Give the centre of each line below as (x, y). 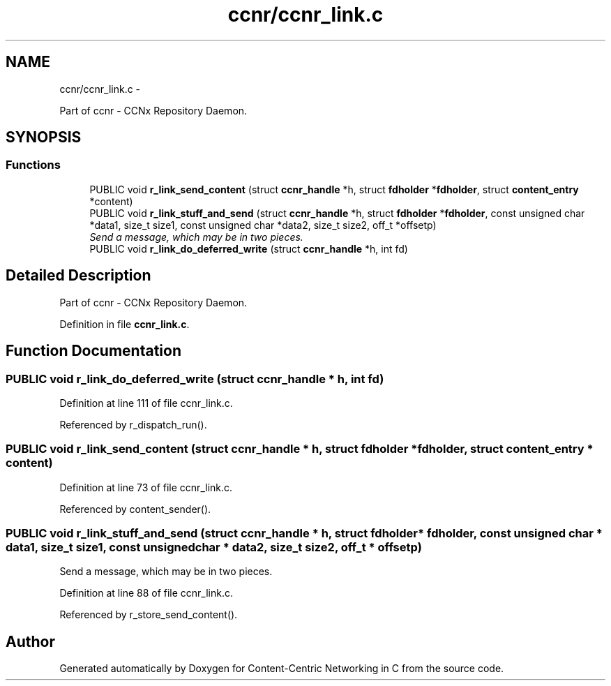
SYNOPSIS (44, 137)
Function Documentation (93, 351)
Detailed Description (78, 276)
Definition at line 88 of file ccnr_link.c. (146, 593)
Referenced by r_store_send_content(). (149, 615)
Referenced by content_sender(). (135, 509)
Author (30, 641)
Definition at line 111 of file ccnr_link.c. (146, 403)
